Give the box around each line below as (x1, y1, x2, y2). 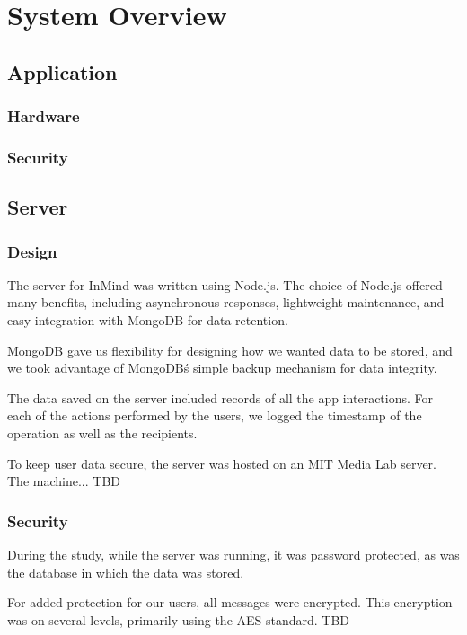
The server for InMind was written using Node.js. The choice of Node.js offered (7, 275, 443, 294)
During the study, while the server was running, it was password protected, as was (7, 545, 460, 563)
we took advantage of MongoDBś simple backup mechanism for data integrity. (7, 358, 437, 377)
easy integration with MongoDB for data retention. (7, 311, 288, 330)
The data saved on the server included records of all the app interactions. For (7, 388, 434, 407)
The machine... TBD (7, 472, 120, 490)
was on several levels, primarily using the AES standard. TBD (7, 610, 350, 629)
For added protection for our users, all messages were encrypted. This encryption (7, 593, 453, 612)
